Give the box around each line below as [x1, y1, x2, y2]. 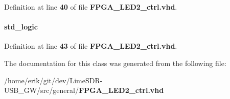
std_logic [4, 21, 38, 32]
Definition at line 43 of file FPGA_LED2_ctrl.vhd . [4, 41, 177, 51]
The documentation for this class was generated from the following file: [4, 57, 226, 68]
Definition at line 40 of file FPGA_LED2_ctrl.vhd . [4, 2, 177, 12]
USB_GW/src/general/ [4, 85, 79, 95]
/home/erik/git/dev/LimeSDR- [4, 75, 103, 85]
